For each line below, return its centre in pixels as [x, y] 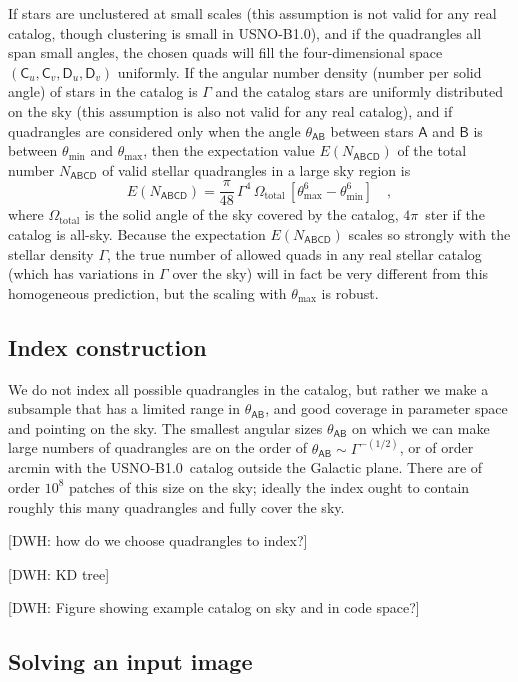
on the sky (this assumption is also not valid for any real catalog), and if [230, 110]
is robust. [350, 292]
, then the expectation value [229, 150]
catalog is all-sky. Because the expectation [137, 234]
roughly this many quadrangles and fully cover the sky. [176, 506]
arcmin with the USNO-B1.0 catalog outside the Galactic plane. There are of [245, 467]
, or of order [436, 447]
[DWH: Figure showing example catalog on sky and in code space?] [214, 607]
